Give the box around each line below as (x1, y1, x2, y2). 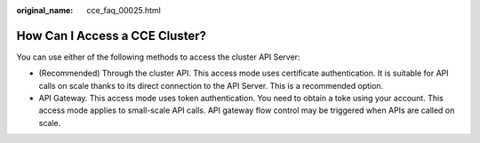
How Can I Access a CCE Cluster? (16, 28, 206, 44)
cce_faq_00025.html (86, 5, 162, 15)
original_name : (16, 5, 74, 15)
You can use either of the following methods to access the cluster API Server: (16, 52, 300, 62)
